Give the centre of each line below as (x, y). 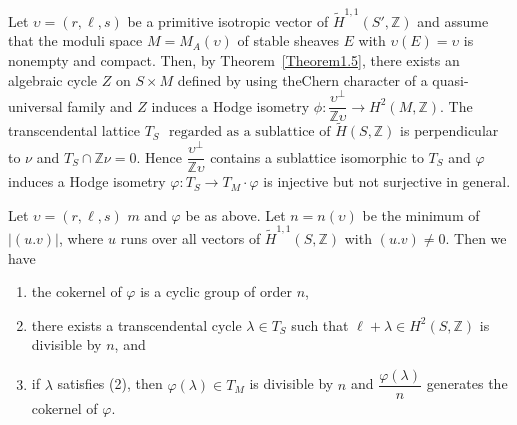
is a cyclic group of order (216, 291)
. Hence (159, 156)
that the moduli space (75, 40)
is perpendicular (449, 130)
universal (35, 105)
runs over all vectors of (190, 238)
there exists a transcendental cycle (136, 324)
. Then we (476, 238)
